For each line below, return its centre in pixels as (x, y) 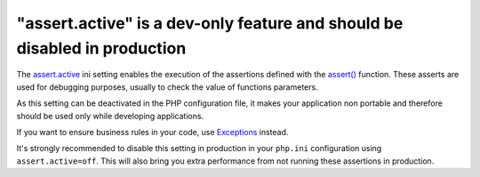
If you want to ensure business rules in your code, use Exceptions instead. (152, 132)
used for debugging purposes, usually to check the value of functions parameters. (168, 87)
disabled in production (101, 48)
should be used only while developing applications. (110, 116)
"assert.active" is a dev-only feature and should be (210, 23)
